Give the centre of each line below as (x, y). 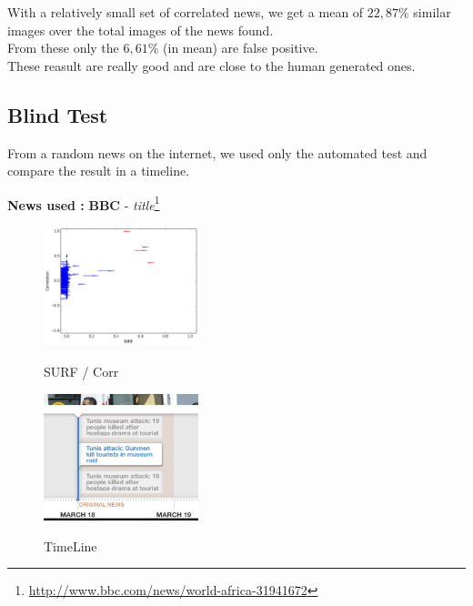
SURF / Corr (81, 372)
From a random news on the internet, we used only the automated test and (217, 152)
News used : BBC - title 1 (84, 203)
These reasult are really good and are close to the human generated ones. (211, 65)
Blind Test (58, 114)
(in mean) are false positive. (241, 48)
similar (432, 12)
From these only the (63, 48)
